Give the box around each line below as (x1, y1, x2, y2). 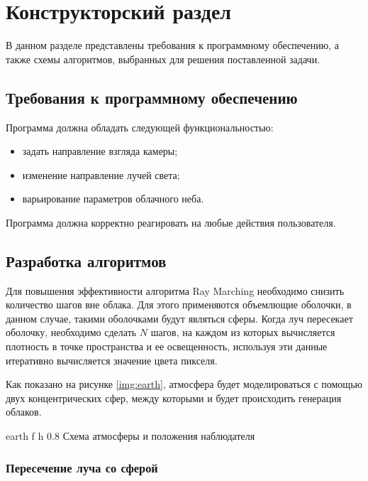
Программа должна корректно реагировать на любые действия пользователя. (6, 215, 336, 229)
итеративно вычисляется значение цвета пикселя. (6, 352, 218, 367)
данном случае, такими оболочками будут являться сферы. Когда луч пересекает (6, 310, 353, 325)
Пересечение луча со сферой (6, 458, 158, 476)
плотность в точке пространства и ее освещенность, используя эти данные (6, 339, 328, 354)
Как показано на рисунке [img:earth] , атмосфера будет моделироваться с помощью (6, 377, 362, 391)
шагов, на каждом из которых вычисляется (150, 325, 335, 340)
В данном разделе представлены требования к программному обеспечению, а (6, 38, 340, 53)
